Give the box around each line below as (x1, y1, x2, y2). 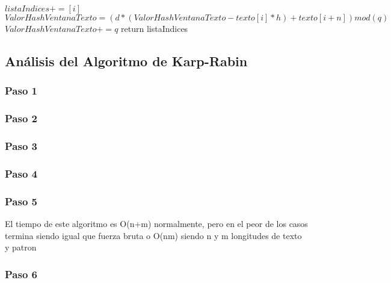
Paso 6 (5, 266, 37, 281)
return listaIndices (121, 22, 188, 34)
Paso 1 (5, 83, 37, 98)
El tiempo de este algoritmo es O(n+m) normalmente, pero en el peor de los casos (5, 217, 308, 229)
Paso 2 (5, 111, 37, 126)
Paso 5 (5, 193, 37, 208)
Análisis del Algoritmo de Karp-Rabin (5, 51, 248, 70)
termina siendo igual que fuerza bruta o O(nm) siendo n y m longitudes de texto (5, 229, 302, 241)
